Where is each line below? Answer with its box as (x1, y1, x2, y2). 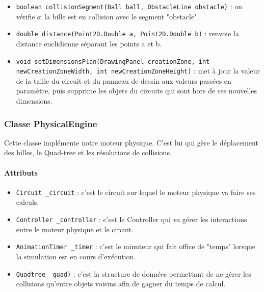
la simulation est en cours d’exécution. (16, 251, 136, 261)
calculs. (16, 197, 39, 207)
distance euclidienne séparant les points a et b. (16, 38, 162, 48)
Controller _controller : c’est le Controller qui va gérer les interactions (16, 214, 247, 225)
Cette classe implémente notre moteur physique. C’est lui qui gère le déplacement (4, 137, 258, 148)
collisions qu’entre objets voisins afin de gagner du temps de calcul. (16, 278, 226, 289)
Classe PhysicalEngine (4, 117, 97, 130)
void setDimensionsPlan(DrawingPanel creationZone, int (16, 58, 210, 65)
